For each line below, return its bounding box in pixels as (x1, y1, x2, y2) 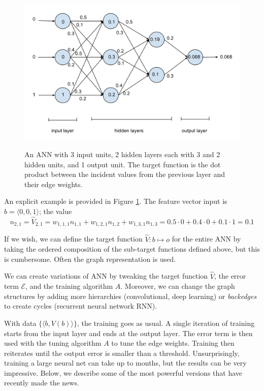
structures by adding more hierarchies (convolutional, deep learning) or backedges (4, 290, 257, 301)
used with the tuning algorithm (4, 338, 102, 348)
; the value (39, 206, 72, 217)
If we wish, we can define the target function (4, 233, 143, 244)
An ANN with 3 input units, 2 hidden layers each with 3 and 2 (24, 149, 220, 160)
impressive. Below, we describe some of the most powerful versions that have (4, 367, 243, 378)
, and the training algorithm (25, 281, 113, 291)
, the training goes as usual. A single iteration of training (77, 317, 255, 328)
